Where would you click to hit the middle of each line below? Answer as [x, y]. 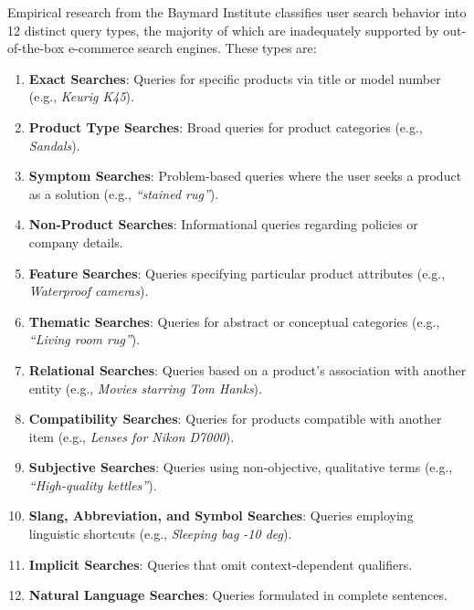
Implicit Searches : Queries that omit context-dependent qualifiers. [221, 564]
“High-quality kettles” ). [93, 484]
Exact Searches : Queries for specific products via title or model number [235, 78]
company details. [76, 242]
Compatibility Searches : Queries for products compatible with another [235, 419]
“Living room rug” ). [84, 339]
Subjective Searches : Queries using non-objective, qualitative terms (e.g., [241, 467]
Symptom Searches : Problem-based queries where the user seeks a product [245, 176]
